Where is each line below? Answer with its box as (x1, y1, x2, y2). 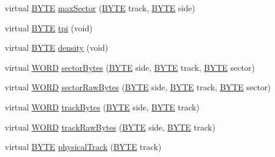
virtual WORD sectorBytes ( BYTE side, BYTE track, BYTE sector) (5, 61, 255, 73)
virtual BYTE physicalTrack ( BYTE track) (5, 140, 162, 153)
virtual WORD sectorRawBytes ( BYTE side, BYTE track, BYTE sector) (5, 81, 271, 93)
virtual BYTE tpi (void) (5, 21, 93, 34)
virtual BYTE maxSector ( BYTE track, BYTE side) (5, 2, 195, 14)
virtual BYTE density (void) (5, 41, 109, 54)
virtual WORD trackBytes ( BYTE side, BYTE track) (5, 100, 199, 113)
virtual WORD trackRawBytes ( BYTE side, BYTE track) (5, 120, 215, 133)
